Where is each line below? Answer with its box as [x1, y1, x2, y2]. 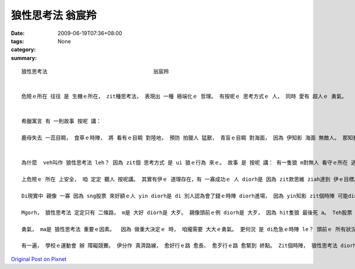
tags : [11, 37, 24, 44]
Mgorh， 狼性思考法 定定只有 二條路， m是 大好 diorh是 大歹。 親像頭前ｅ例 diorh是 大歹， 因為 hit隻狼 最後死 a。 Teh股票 [21, 209, 353, 216]
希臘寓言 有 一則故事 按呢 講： [21, 118, 102, 124]
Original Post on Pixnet [11, 255, 67, 262]
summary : [11, 54, 37, 62]
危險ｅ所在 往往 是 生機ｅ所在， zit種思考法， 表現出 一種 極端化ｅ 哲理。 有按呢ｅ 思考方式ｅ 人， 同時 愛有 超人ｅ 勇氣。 [21, 93, 347, 100]
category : [11, 46, 36, 53]
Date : [11, 30, 25, 37]
